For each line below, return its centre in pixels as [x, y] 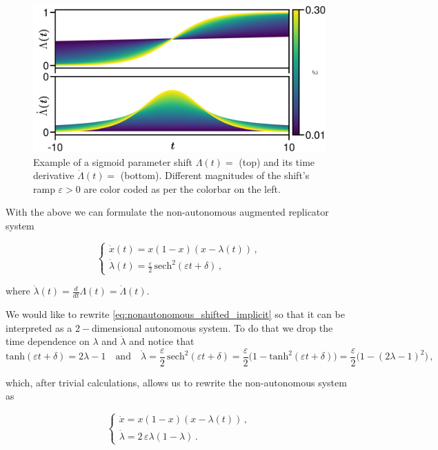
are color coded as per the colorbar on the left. [182, 188]
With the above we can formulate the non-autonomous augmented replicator [167, 212]
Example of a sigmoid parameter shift [113, 161]
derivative [54, 175]
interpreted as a [39, 327]
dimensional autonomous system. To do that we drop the [212, 327]
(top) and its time [277, 161]
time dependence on [48, 341]
